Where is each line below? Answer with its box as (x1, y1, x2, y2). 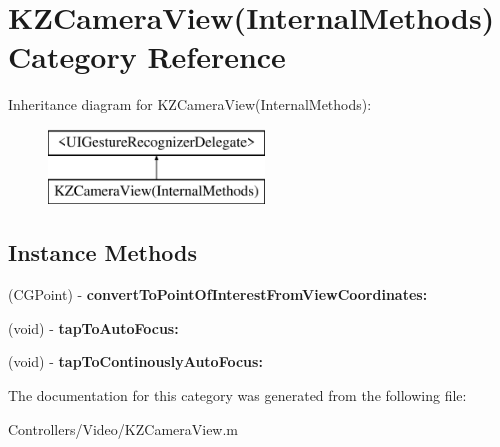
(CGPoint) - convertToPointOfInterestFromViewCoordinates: (8, 284, 428, 305)
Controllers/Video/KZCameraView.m (8, 418, 239, 439)
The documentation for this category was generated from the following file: (8, 385, 467, 406)
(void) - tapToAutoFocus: (8, 317, 179, 338)
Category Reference (8, 36, 286, 77)
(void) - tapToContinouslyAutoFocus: (8, 351, 263, 372)
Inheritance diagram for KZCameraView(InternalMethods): (8, 94, 372, 115)
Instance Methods (8, 237, 197, 268)
